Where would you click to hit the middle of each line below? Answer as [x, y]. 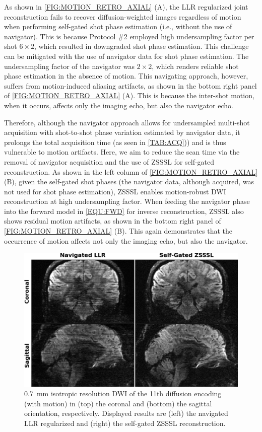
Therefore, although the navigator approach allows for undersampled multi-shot [127, 122]
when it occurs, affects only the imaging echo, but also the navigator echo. [119, 105]
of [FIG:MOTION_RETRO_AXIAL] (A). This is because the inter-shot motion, [129, 95]
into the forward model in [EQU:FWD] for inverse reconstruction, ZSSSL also [124, 211]
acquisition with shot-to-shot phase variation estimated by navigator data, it [122, 132]
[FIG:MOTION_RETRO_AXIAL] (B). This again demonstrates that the [118, 231]
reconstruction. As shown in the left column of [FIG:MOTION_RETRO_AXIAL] [131, 171]
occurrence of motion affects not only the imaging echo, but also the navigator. [126, 240]
